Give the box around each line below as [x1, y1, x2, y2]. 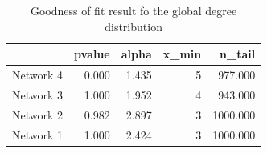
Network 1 [12, 126, 64, 143]
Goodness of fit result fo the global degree [30, 2, 237, 18]
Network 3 [12, 86, 64, 103]
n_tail [220, 46, 256, 62]
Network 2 [12, 106, 64, 123]
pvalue [74, 46, 110, 62]
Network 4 [12, 66, 64, 83]
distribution [105, 18, 162, 34]
